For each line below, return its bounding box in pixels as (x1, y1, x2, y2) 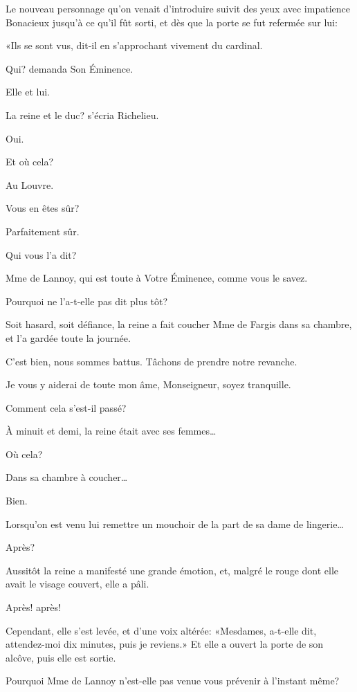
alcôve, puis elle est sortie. (6, 650, 116, 664)
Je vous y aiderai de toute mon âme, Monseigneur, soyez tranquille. (6, 377, 291, 392)
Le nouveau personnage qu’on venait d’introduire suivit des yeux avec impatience (6, 1, 350, 15)
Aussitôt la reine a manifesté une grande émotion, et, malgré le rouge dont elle (6, 563, 339, 577)
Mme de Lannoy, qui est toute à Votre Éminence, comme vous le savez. (6, 271, 308, 285)
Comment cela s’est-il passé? (6, 400, 127, 415)
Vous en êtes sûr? (6, 201, 80, 215)
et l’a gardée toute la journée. (6, 330, 131, 345)
